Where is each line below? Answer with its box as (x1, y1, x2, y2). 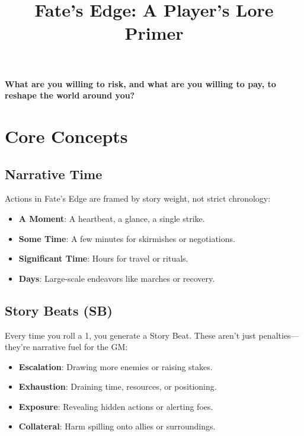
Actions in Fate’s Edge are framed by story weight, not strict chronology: (5, 192, 271, 205)
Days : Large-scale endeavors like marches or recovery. (18, 272, 215, 284)
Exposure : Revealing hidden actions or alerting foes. (18, 400, 213, 412)
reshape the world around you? (5, 89, 135, 101)
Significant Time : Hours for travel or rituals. (18, 252, 188, 265)
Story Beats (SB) (5, 301, 113, 319)
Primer (124, 21, 184, 45)
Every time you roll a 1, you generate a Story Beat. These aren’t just (5, 329, 256, 341)
